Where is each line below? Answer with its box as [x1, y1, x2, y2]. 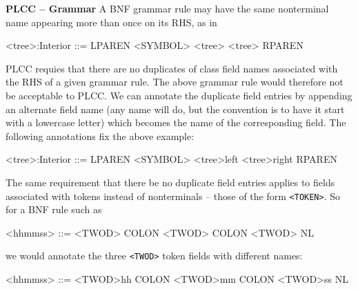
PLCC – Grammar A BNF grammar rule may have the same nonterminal [6, 1, 329, 15]
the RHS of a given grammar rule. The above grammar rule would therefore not [6, 74, 344, 89]
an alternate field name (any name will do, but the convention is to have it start [6, 101, 345, 116]
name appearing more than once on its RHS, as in [6, 14, 217, 29]
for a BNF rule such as [6, 202, 102, 217]
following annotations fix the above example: [6, 128, 195, 143]
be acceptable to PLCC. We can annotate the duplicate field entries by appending [6, 88, 352, 102]
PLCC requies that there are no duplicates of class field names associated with [6, 61, 338, 75]
